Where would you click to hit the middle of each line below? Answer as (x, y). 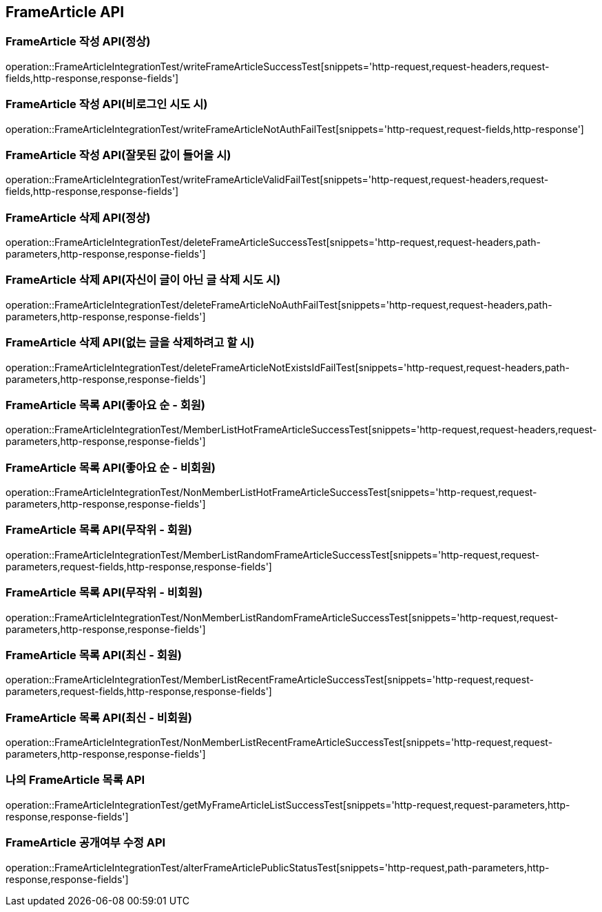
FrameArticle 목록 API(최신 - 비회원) (99, 717)
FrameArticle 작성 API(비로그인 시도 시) (107, 104)
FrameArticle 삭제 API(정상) (78, 217)
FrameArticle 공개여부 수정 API (86, 843)
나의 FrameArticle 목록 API (75, 780)
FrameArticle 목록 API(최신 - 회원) (94, 655)
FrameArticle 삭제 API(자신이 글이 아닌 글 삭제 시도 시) (143, 280)
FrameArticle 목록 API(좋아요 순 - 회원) (105, 405)
